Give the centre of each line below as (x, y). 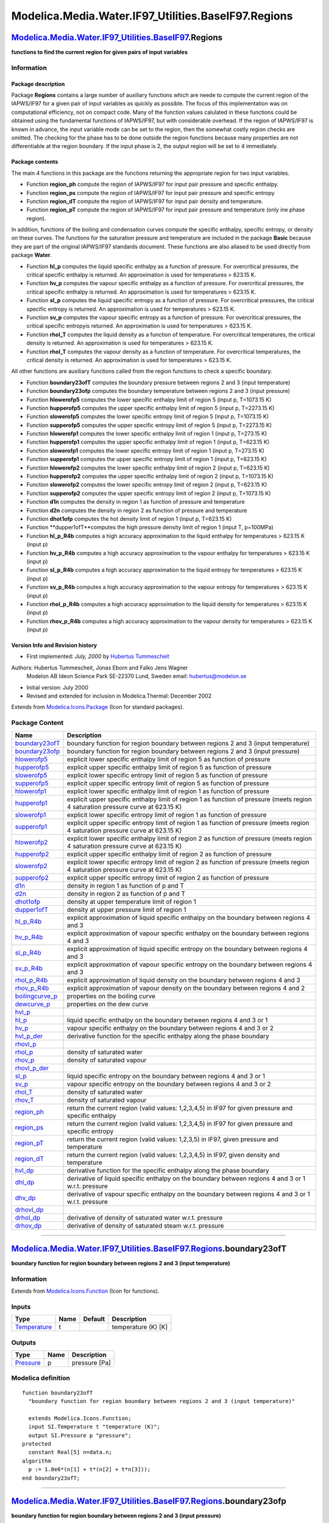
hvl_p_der (29, 1036)
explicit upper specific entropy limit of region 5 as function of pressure (168, 783)
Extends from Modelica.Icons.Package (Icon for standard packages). (97, 707)
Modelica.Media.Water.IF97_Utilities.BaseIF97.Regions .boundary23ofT (149, 1249)
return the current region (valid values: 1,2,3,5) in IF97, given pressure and (173, 1139)
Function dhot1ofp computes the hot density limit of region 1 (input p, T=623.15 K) (129, 518)
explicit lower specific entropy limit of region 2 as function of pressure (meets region (188, 862)
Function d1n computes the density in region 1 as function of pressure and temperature (136, 502)
